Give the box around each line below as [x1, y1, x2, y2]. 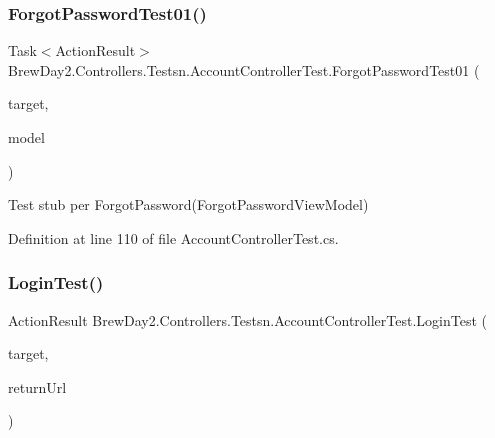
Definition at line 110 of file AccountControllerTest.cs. [8, 227, 339, 248]
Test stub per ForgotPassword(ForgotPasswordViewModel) [8, 194, 369, 215]
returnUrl [8, 376, 67, 397]
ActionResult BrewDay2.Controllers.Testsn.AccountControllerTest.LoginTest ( [8, 309, 487, 330]
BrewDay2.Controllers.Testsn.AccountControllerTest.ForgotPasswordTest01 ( [8, 59, 480, 80]
